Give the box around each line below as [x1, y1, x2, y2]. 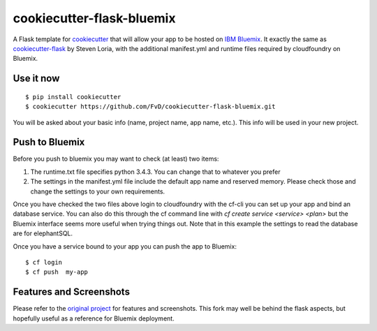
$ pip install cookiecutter [25, 93, 121, 101]
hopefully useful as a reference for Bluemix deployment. [13, 314, 175, 323]
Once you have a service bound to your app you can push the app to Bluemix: [13, 242, 237, 251]
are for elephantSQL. [13, 229, 73, 237]
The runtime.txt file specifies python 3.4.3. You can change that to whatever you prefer [30, 168, 281, 176]
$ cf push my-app [25, 268, 89, 276]
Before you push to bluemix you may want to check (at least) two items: [13, 154, 219, 163]
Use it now [13, 73, 60, 84]
